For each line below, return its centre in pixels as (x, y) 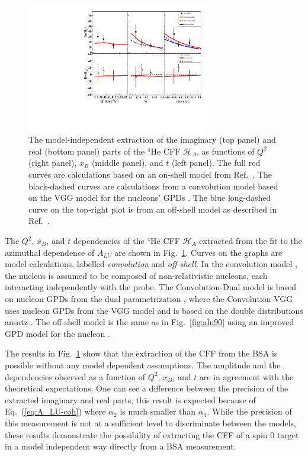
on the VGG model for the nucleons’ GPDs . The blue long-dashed (150, 198)
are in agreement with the (246, 376)
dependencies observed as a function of (75, 376)
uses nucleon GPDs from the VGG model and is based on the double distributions (154, 310)
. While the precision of (249, 411)
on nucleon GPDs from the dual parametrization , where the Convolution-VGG (149, 298)
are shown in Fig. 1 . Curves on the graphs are (198, 252)
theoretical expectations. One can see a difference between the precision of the (147, 388)
